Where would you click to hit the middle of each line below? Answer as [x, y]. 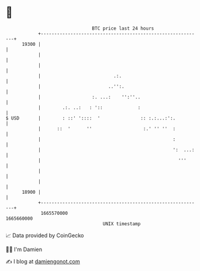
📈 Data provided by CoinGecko [45, 235]
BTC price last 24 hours [123, 28]
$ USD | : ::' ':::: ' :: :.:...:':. [91, 118]
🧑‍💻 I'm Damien [24, 249]
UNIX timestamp [122, 224]
